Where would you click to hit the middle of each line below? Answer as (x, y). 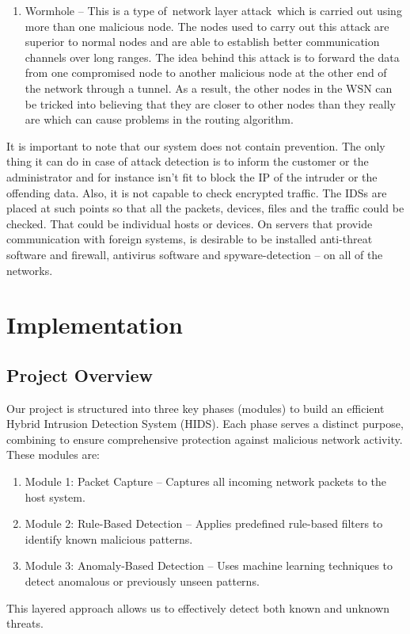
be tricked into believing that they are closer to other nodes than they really (210, 103)
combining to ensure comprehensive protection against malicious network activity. (205, 439)
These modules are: (53, 454)
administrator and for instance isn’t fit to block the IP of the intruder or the (192, 176)
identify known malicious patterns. (109, 539)
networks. (30, 270)
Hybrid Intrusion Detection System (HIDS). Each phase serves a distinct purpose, (205, 424)
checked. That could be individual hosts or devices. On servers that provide (190, 223)
